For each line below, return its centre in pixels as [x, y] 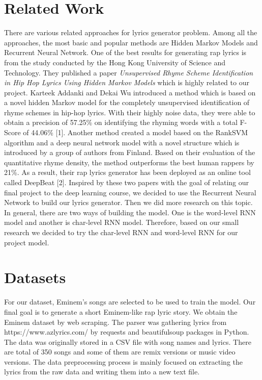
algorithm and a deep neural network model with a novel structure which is [122, 142]
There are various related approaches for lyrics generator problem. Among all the [131, 32]
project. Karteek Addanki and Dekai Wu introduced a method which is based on [130, 92]
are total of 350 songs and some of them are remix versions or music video [120, 352]
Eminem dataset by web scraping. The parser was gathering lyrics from [115, 322]
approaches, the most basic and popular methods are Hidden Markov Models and [131, 42]
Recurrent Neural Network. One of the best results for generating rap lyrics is [125, 52]
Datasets [35, 277]
